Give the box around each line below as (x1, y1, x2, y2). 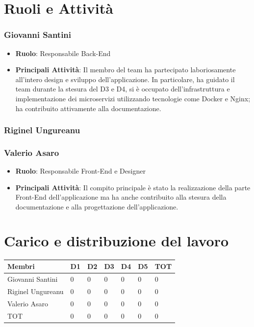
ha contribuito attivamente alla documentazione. (15, 103, 161, 113)
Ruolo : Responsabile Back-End (15, 48, 111, 58)
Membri (7, 261, 35, 271)
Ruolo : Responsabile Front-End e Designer (15, 166, 146, 176)
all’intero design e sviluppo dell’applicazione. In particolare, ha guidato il (15, 74, 235, 84)
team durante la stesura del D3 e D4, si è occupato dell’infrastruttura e (15, 84, 230, 94)
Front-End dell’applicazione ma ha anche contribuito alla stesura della (15, 192, 227, 202)
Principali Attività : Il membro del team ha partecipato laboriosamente (15, 64, 236, 75)
